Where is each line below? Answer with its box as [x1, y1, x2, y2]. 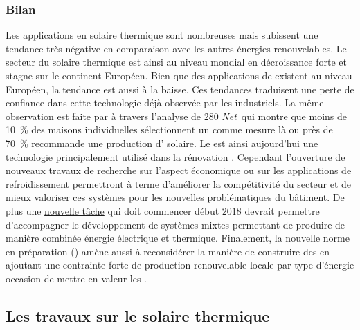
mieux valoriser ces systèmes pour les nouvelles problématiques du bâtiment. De [6, 190, 345, 204]
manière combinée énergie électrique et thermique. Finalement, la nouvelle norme [6, 231, 350, 245]
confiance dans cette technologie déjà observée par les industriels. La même [6, 95, 324, 110]
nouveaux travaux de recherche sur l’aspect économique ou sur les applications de [6, 163, 352, 177]
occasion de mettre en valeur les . [6, 271, 147, 285]
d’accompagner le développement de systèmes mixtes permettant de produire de [6, 217, 345, 231]
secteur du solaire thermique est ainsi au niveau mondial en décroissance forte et [6, 55, 347, 69]
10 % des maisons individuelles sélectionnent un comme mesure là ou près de [6, 122, 333, 137]
